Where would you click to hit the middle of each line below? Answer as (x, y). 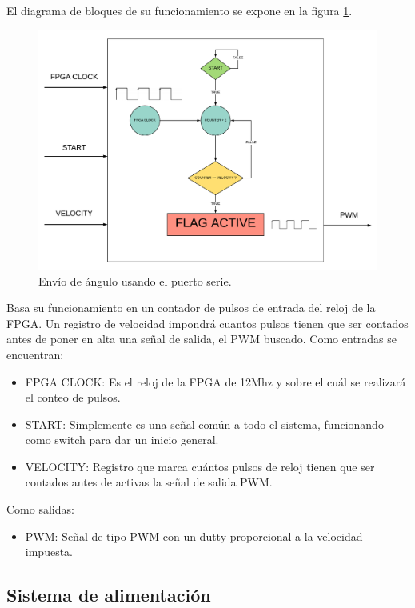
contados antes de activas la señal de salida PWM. (149, 482)
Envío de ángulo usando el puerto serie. (135, 280)
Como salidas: (40, 509)
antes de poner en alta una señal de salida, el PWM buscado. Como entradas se (202, 339)
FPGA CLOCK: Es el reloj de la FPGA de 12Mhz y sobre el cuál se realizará (215, 381)
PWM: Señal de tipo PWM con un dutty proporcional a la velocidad (194, 536)
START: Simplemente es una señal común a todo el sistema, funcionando (204, 424)
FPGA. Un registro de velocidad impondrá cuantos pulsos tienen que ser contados (207, 323)
